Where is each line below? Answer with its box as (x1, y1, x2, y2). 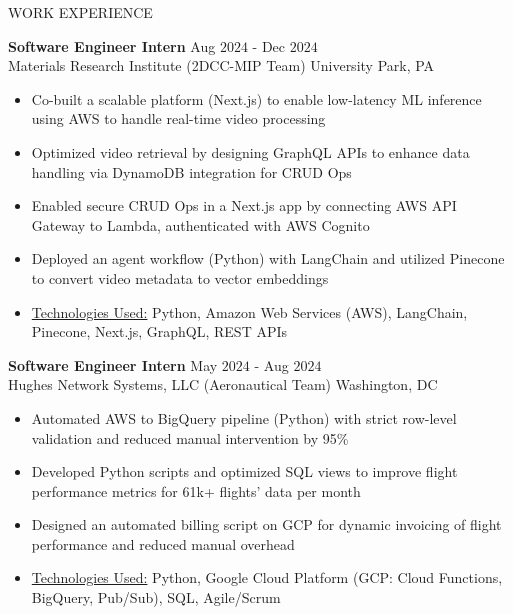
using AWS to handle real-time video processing (31, 108, 326, 129)
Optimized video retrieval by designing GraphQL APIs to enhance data (31, 141, 470, 162)
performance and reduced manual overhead (31, 533, 295, 554)
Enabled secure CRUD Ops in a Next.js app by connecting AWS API (31, 195, 457, 216)
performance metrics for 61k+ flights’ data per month (31, 480, 361, 501)
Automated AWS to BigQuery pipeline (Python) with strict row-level (31, 407, 457, 428)
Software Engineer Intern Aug (8, 35, 216, 56)
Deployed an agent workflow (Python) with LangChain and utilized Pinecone (31, 248, 505, 269)
